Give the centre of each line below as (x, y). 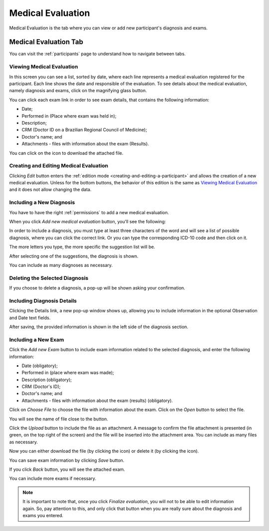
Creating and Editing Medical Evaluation (59, 166)
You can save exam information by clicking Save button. (67, 460)
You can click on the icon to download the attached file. (66, 153)
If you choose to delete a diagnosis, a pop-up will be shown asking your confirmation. (97, 288)
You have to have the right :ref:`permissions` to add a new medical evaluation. (89, 212)
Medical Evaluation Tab (46, 42)
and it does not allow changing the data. (50, 190)
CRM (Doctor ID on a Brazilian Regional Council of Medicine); (84, 130)
